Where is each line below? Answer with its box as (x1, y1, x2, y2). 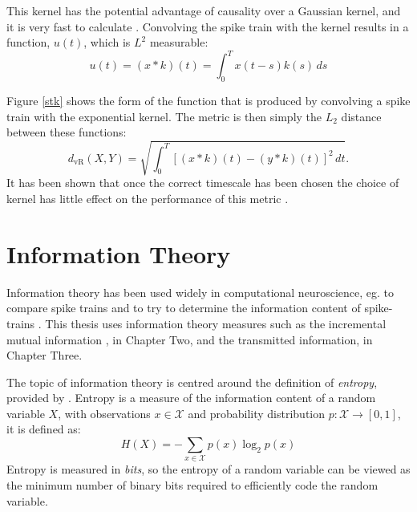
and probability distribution (188, 404, 326, 421)
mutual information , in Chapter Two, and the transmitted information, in (6, 331, 373, 347)
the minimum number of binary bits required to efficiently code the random (6, 476, 379, 493)
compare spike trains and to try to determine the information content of (6, 299, 361, 316)
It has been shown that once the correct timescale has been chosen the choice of (6, 174, 399, 191)
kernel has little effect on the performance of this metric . (6, 190, 289, 206)
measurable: (149, 34, 208, 51)
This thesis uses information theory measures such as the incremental (45, 315, 387, 331)
